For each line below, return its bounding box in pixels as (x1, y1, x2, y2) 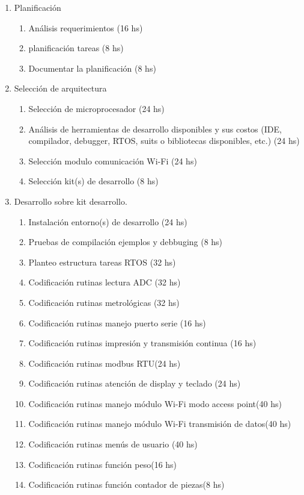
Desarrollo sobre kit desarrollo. (14, 195, 127, 207)
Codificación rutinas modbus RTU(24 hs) (28, 356, 181, 369)
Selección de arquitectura (14, 82, 107, 95)
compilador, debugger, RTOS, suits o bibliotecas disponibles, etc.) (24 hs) (28, 134, 300, 147)
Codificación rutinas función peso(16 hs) (28, 458, 177, 470)
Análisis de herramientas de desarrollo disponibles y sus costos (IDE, (28, 122, 282, 135)
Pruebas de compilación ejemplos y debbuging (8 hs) (28, 235, 223, 248)
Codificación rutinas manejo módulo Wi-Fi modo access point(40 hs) (28, 397, 282, 409)
